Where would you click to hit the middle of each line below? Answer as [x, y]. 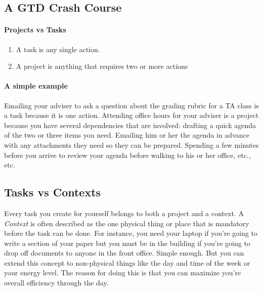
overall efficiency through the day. [56, 283]
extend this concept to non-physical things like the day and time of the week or [127, 262]
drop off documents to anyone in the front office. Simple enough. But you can [124, 253]
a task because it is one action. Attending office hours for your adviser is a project [131, 115]
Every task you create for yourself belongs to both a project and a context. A [124, 213]
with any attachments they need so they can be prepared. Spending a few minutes [131, 144]
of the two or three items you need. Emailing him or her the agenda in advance [127, 135]
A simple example [36, 86]
